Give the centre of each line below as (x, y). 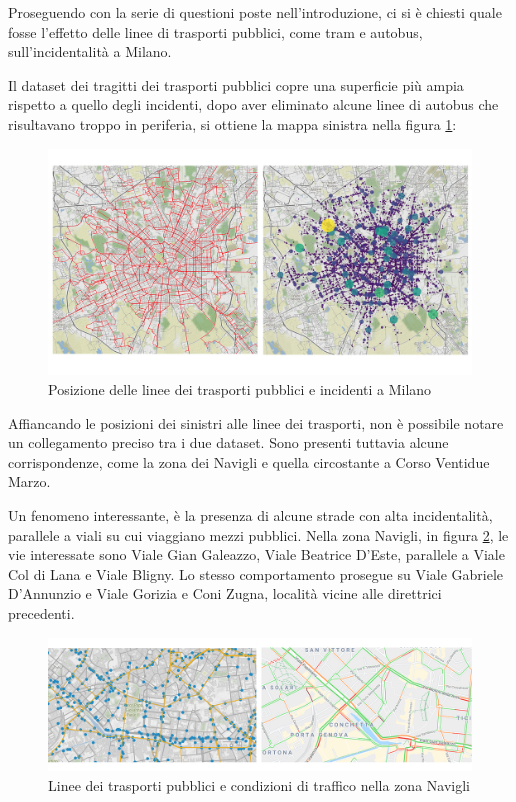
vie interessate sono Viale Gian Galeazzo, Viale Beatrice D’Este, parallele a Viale (256, 554)
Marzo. (29, 481)
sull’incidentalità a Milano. (90, 51)
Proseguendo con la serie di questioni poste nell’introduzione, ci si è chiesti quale (255, 12)
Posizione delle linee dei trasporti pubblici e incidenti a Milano (240, 389)
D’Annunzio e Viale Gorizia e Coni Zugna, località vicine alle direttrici (225, 593)
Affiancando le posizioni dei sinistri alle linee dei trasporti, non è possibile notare (256, 422)
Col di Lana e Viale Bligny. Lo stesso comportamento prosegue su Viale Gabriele (256, 573)
